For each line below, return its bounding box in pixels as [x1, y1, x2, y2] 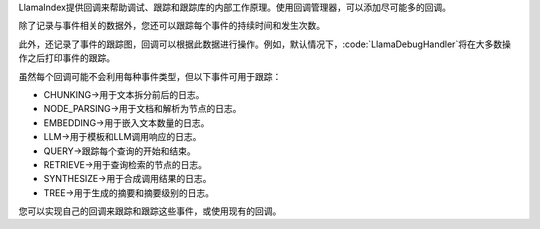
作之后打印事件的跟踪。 [18, 52, 115, 64]
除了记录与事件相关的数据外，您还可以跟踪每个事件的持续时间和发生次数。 [18, 20, 325, 32]
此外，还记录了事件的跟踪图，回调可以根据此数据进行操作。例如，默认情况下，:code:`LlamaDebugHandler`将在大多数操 [18, 38, 512, 50]
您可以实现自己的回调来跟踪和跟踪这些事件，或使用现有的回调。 [18, 205, 282, 217]
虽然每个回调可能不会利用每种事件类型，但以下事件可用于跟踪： [18, 70, 282, 82]
